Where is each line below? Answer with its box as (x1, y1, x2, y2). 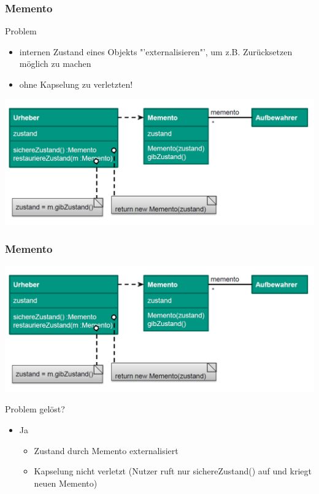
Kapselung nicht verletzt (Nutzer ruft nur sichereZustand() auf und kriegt (34, 465, 312, 477)
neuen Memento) (34, 476, 98, 489)
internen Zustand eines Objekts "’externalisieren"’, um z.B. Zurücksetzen (19, 45, 293, 58)
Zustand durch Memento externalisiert (34, 444, 179, 457)
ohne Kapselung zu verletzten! (19, 78, 133, 90)
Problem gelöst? (5, 403, 65, 415)
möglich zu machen (19, 57, 91, 70)
